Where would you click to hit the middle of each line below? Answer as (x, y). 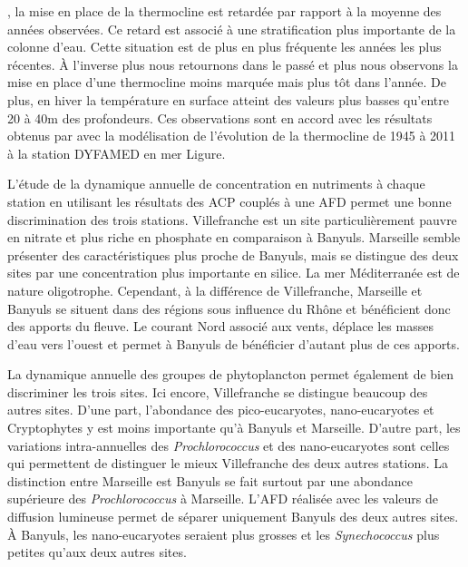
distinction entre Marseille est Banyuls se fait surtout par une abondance (210, 480)
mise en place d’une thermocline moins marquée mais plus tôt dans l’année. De (227, 82)
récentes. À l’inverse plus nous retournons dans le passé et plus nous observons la (233, 64)
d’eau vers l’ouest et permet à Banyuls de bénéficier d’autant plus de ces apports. (234, 343)
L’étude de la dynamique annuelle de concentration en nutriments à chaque (216, 184)
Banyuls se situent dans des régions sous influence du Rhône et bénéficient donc (229, 308)
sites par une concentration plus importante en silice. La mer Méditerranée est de (234, 273)
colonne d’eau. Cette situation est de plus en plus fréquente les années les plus (224, 47)
